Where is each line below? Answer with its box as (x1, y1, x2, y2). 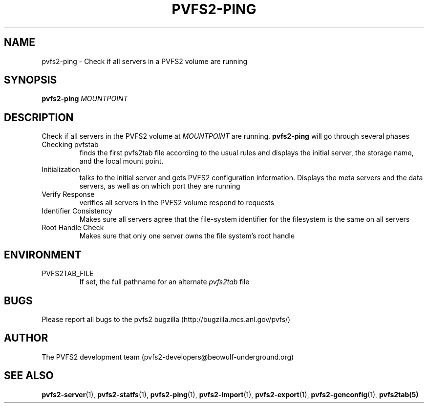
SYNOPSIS (4, 74, 57, 86)
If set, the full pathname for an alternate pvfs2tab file (79, 278, 250, 286)
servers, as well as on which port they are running (79, 182, 240, 191)
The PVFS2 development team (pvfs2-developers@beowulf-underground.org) (42, 352, 294, 361)
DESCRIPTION (4, 111, 74, 124)
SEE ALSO (4, 369, 54, 382)
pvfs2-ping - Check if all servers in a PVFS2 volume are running (42, 57, 247, 65)
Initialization (42, 165, 80, 174)
